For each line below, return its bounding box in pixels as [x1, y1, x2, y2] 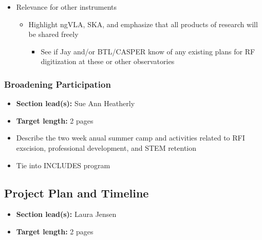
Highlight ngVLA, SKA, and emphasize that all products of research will [28, 18, 258, 29]
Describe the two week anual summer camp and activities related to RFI [16, 132, 245, 143]
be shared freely [28, 29, 79, 39]
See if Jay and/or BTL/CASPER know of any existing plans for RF [41, 46, 255, 56]
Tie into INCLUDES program [16, 159, 110, 170]
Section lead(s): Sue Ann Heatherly [16, 98, 135, 109]
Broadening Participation [4, 77, 111, 90]
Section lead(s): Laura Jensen [16, 209, 117, 219]
